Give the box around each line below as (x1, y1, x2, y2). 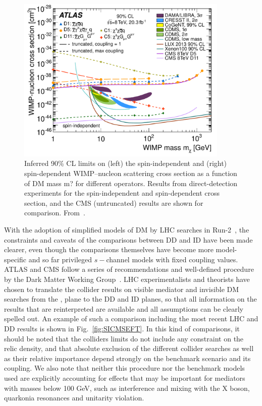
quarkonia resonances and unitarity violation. (4, 392, 144, 403)
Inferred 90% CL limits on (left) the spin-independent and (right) (24, 158, 227, 168)
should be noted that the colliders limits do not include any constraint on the (4, 333, 244, 343)
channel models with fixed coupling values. (106, 254, 238, 264)
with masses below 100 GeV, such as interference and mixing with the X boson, (4, 382, 250, 393)
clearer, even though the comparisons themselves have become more (4, 244, 214, 255)
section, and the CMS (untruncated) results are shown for (24, 197, 203, 208)
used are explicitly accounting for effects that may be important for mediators (4, 372, 245, 383)
